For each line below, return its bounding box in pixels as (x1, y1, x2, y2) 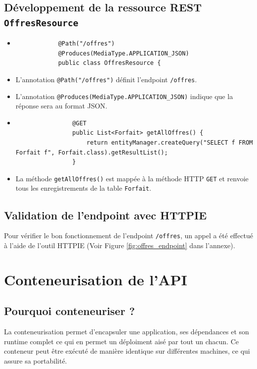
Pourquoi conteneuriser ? (4, 303, 135, 318)
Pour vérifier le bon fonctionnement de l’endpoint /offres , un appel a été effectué (4, 230, 253, 241)
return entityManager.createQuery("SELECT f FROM (86, 139, 253, 147)
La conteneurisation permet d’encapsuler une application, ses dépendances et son (4, 326, 249, 337)
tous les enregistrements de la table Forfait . (15, 183, 151, 193)
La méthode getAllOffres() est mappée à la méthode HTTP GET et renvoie (15, 173, 249, 183)
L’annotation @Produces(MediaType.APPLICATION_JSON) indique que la (15, 91, 233, 101)
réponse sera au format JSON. (15, 101, 107, 111)
